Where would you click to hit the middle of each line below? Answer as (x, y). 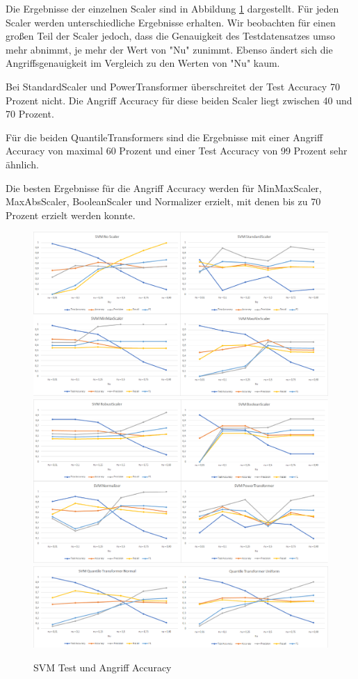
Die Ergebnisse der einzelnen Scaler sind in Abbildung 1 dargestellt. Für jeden (172, 8)
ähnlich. (22, 164)
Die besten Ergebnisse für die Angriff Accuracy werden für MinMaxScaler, (164, 187)
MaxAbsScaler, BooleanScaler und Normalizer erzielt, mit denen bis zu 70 (163, 201)
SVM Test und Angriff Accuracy (103, 667)
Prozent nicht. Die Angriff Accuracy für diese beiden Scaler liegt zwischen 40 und (179, 100)
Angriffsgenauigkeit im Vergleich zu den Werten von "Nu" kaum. (143, 63)
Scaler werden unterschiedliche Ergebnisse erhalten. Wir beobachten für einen (171, 22)
